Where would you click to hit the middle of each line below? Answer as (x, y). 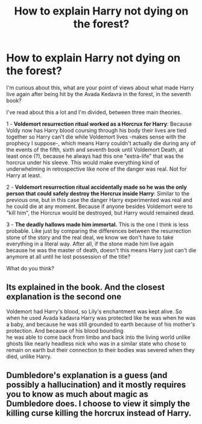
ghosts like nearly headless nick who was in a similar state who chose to (96, 344)
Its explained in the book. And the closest (85, 288)
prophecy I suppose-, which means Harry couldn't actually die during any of (101, 143)
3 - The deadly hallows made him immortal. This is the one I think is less (97, 224)
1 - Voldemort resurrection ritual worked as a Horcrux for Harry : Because (99, 124)
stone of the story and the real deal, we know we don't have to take (90, 237)
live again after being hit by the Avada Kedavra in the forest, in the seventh (99, 94)
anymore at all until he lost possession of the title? (68, 256)
